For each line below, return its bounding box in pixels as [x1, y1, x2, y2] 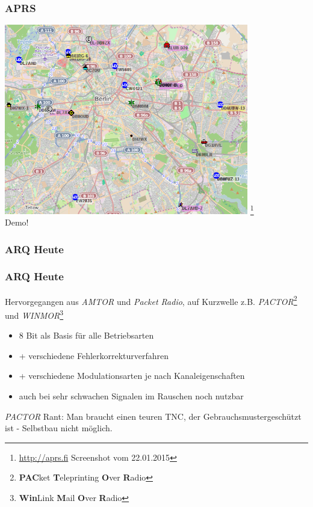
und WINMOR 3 [5, 307, 64, 321]
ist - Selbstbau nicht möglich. [5, 422, 113, 434]
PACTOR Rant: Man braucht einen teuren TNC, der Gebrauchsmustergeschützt [5, 410, 302, 422]
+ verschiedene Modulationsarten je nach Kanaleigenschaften [19, 369, 245, 382]
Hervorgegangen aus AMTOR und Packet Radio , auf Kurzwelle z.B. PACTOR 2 [5, 293, 297, 307]
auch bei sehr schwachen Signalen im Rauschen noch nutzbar [19, 390, 244, 402]
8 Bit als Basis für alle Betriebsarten [19, 329, 154, 342]
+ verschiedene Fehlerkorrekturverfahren [19, 349, 169, 361]
